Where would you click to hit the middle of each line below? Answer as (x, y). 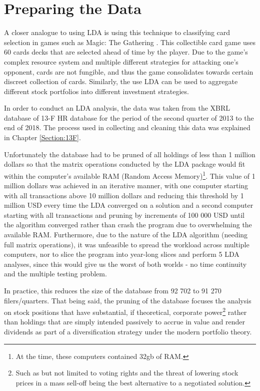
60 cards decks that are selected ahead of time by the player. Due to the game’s (126, 52)
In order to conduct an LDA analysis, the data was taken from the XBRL (117, 108)
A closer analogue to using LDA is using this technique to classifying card (117, 32)
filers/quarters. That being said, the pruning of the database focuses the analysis (128, 300)
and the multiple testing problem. (55, 274)
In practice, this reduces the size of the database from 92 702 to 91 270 (113, 291)
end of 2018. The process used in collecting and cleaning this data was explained (127, 127)
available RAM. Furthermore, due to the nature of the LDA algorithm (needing (126, 235)
